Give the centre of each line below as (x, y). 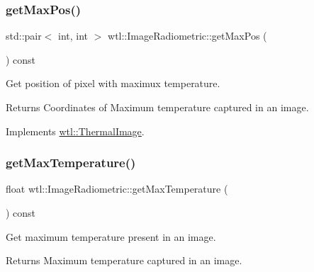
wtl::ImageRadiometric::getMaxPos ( (187, 36)
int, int (73, 36)
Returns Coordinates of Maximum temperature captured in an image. (157, 107)
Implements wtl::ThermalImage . (75, 131)
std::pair (24, 36)
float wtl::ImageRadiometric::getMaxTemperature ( (117, 189)
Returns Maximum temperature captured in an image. (124, 260)
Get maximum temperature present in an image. (111, 236)
